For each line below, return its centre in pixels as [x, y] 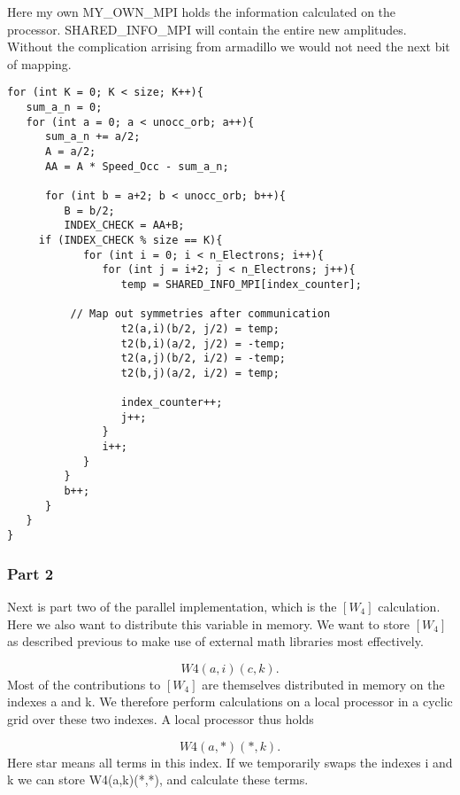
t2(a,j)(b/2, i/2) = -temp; [203, 359]
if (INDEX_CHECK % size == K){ [130, 240]
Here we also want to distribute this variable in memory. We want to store [209, 624]
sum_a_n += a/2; [92, 137]
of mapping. [39, 63]
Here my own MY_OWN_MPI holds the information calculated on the [202, 12]
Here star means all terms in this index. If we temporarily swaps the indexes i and [230, 762]
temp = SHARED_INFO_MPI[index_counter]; [241, 284]
